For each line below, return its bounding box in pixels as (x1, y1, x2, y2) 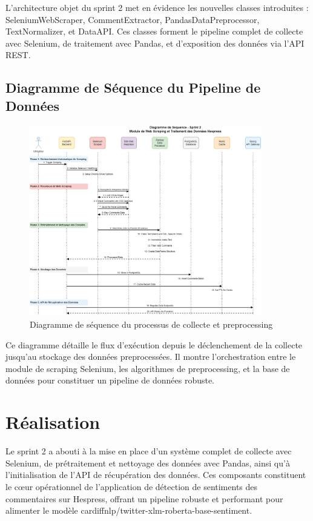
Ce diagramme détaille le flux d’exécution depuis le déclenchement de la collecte (5, 338, 303, 351)
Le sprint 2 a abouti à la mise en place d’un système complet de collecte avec (5, 445, 292, 457)
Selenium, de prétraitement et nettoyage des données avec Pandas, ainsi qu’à (5, 456, 290, 469)
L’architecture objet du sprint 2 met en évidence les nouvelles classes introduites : (5, 1, 309, 13)
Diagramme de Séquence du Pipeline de (5, 78, 261, 97)
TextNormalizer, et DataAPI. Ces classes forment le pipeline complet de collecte (5, 25, 303, 38)
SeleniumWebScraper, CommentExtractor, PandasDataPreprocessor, (5, 13, 260, 25)
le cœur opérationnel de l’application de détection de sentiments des (5, 480, 258, 493)
